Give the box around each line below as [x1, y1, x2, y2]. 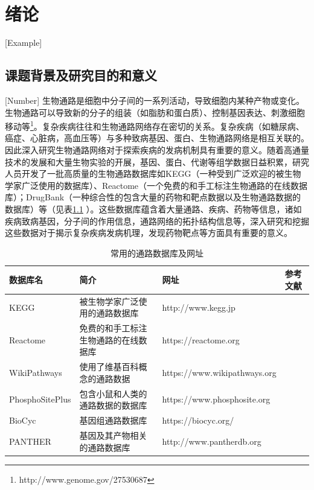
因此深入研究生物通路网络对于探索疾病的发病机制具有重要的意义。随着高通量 [5, 143, 309, 156]
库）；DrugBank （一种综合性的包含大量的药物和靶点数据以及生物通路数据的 [5, 191, 301, 203]
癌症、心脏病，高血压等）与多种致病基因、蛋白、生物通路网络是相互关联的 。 [5, 132, 309, 144]
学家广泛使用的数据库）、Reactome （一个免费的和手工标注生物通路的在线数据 [5, 179, 308, 191]
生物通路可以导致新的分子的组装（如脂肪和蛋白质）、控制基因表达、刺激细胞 [5, 106, 305, 118]
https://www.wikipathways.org [162, 366, 277, 378]
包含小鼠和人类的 [79, 387, 147, 399]
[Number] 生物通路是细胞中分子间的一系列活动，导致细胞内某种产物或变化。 [5, 94, 304, 106]
